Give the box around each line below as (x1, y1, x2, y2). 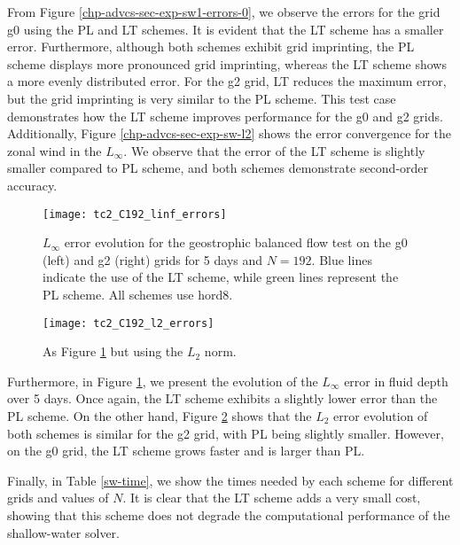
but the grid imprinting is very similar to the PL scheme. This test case (7, 89, 396, 107)
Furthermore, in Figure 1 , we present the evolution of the (7, 371, 318, 390)
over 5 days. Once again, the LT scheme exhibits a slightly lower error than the (7, 389, 438, 408)
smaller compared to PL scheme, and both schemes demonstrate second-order (7, 159, 429, 177)
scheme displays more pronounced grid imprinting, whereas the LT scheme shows (7, 54, 447, 73)
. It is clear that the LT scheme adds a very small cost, (122, 488, 421, 507)
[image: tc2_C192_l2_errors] (43, 316, 214, 330)
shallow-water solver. (7, 523, 120, 541)
